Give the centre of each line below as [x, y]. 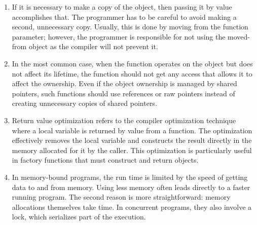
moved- [239, 36]
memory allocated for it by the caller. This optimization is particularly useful [132, 150]
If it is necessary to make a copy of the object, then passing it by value [122, 7]
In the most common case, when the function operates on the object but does [132, 63]
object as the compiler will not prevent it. [93, 46]
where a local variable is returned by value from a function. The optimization [132, 130]
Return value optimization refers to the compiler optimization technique [124, 120]
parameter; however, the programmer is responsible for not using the [119, 36]
